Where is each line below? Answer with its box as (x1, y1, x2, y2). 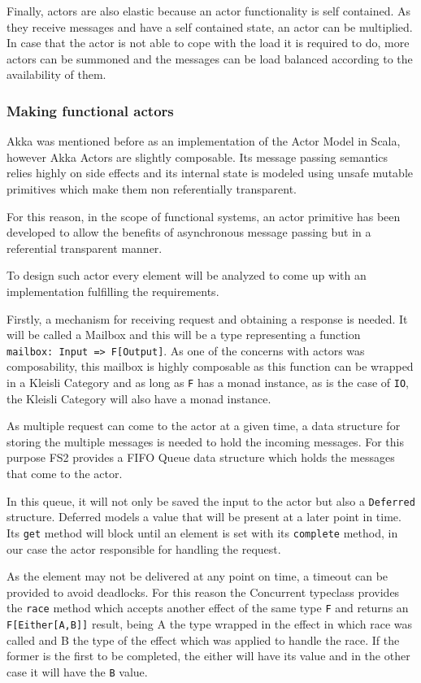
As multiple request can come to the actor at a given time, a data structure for (7, 417, 401, 434)
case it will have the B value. (7, 663, 148, 680)
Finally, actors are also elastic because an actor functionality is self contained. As (7, 2, 411, 19)
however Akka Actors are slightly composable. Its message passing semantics (7, 148, 388, 165)
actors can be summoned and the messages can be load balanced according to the (7, 50, 413, 67)
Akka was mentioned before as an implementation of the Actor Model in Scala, (7, 133, 401, 150)
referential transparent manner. (7, 239, 163, 256)
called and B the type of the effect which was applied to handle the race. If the (7, 631, 400, 648)
